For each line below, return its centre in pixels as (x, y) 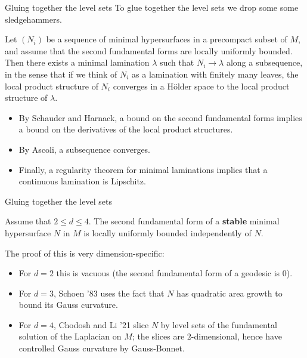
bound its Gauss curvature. (68, 305)
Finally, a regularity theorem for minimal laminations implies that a (143, 169)
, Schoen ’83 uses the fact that (109, 293)
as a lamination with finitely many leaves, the (215, 74)
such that (177, 62)
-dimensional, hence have (236, 336)
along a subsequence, (264, 62)
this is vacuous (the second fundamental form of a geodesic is (168, 273)
